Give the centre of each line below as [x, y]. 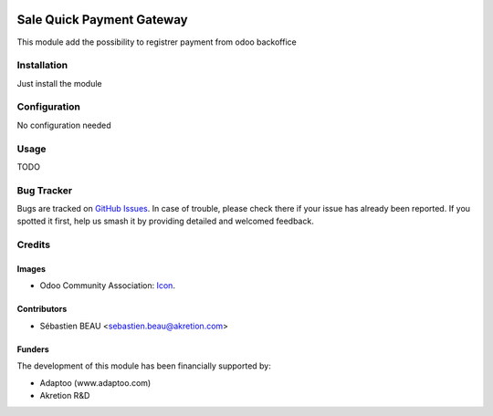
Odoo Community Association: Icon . [107, 286]
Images [31, 269]
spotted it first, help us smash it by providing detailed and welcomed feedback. [165, 221]
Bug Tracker [45, 190]
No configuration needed [64, 125]
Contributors [42, 309]
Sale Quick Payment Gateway [102, 20]
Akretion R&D [65, 395]
